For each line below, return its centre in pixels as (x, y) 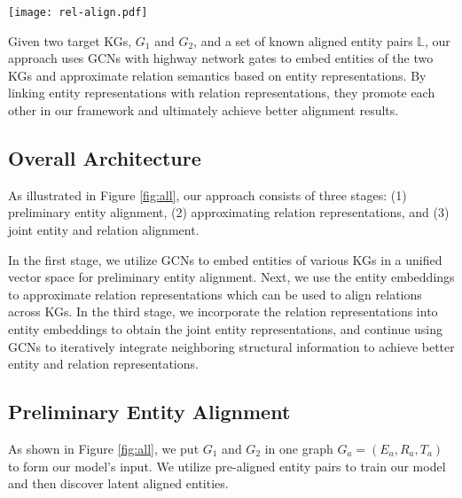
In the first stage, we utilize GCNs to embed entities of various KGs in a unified (225, 259)
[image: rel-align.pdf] (78, 12)
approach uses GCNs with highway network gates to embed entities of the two (221, 58)
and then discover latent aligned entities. (118, 483)
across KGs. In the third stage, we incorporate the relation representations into (223, 311)
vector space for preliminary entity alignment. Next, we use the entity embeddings (231, 277)
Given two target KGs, (70, 40)
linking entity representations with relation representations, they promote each (222, 93)
